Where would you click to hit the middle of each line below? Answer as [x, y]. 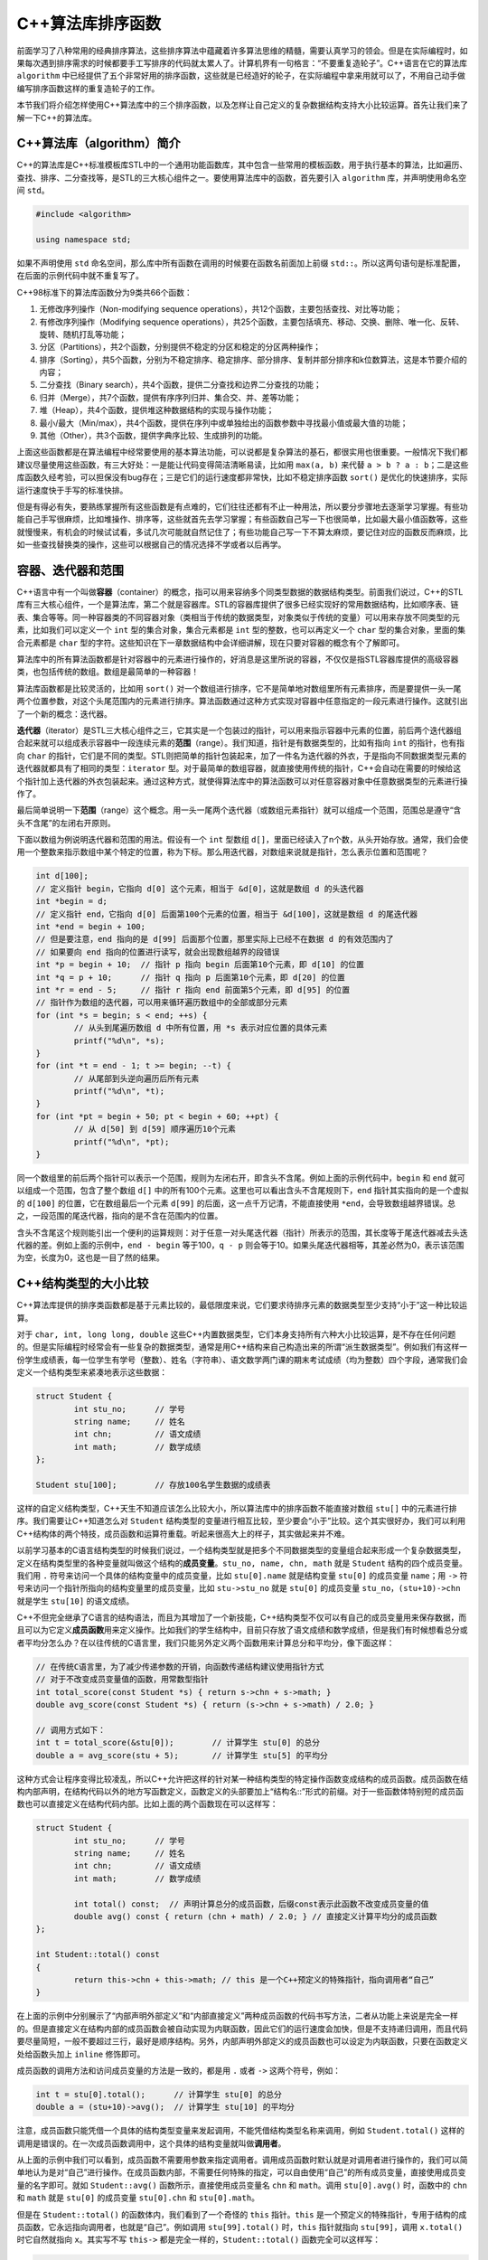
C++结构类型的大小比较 [83, 1284]
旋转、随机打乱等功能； [83, 334]
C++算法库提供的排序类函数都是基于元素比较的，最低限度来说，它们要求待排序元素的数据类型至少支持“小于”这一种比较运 [242, 1305]
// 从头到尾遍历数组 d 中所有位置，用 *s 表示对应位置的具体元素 [201, 1028]
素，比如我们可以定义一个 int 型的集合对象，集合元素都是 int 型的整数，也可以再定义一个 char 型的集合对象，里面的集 [241, 630]
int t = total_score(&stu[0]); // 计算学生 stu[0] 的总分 [178, 1743]
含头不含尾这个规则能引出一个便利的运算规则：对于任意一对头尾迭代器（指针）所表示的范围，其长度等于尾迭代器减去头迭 [242, 1232]
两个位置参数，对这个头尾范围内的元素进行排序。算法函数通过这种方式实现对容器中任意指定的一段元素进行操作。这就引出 [242, 702]
